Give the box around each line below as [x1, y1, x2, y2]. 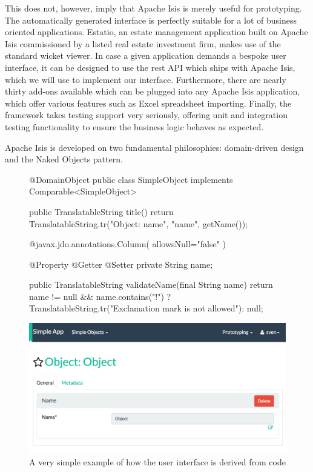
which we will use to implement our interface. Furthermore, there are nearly [5, 73, 286, 85]
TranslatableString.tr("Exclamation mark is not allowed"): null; [29, 302, 263, 314]
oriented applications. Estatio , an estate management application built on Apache [5, 25, 308, 38]
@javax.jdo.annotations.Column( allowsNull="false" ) [29, 238, 226, 250]
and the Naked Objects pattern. [5, 153, 123, 165]
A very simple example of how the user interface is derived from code [29, 455, 286, 468]
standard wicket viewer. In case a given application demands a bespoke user [5, 49, 286, 62]
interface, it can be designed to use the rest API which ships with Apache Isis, [5, 61, 295, 73]
